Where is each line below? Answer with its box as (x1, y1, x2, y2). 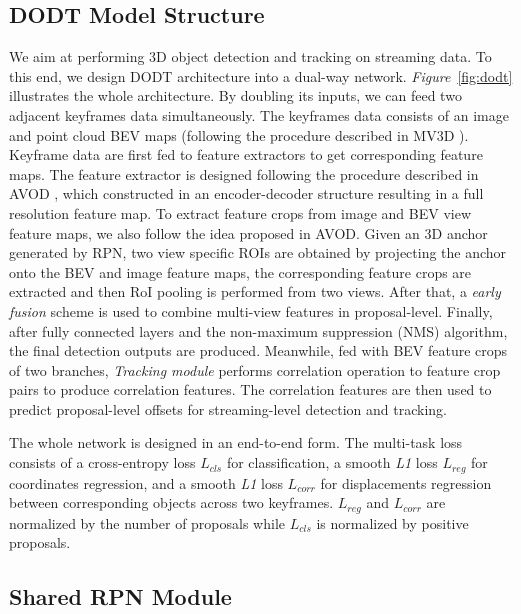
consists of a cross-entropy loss (9, 452, 196, 473)
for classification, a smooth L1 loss (226, 452, 438, 473)
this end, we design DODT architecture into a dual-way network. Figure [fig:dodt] (9, 65, 513, 86)
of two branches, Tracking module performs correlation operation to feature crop (9, 359, 501, 380)
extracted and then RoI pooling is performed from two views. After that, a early (9, 281, 501, 302)
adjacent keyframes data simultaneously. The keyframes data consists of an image (9, 104, 509, 125)
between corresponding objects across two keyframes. (9, 492, 334, 513)
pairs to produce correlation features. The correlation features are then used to (9, 379, 492, 400)
